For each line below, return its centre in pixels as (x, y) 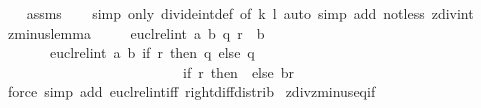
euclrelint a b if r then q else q (152, 52)
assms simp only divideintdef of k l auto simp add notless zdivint (250, 13)
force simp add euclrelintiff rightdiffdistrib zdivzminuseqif (191, 91)
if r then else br (238, 71)
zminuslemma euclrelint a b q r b (136, 32)
